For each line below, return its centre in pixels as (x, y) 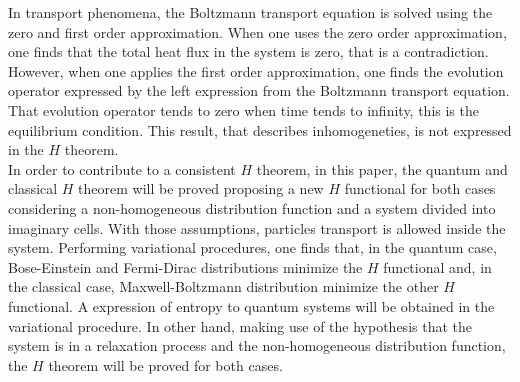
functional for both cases (420, 188)
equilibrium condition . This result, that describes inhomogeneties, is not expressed (260, 129)
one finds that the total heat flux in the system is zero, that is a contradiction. (248, 51)
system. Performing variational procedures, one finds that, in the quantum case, (252, 247)
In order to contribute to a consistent (122, 168)
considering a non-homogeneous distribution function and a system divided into (252, 207)
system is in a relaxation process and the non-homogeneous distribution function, (257, 345)
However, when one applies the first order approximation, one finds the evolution (256, 70)
